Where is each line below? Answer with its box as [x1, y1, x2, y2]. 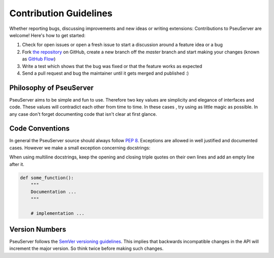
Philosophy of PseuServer [9, 83, 94, 92]
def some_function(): [20, 175, 74, 180]
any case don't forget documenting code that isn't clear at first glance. [9, 111, 157, 117]
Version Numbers [9, 225, 66, 234]
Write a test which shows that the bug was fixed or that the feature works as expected [22, 63, 202, 69]
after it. [9, 161, 25, 167]
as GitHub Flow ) [22, 56, 56, 62]
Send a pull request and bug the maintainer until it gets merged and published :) [22, 70, 189, 76]
